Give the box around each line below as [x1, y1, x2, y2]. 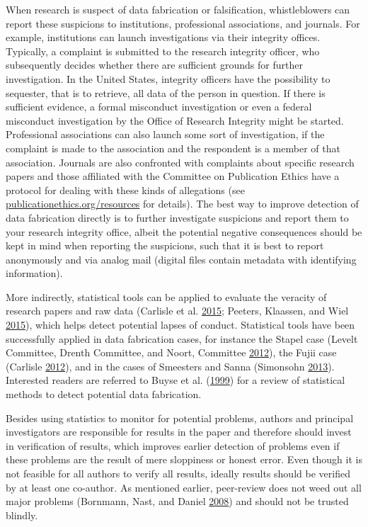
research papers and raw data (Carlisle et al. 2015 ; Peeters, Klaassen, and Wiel [6, 303, 349, 318]
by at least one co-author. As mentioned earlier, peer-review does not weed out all [6, 480, 362, 494]
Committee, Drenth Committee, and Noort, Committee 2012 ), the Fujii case [6, 345, 337, 360]
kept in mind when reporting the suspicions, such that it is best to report [6, 238, 324, 253]
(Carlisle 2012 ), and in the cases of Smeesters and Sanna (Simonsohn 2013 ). [6, 358, 335, 373]
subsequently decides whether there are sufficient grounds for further [6, 57, 303, 72]
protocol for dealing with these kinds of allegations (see [6, 182, 245, 197]
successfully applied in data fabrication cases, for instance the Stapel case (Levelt [6, 331, 358, 346]
